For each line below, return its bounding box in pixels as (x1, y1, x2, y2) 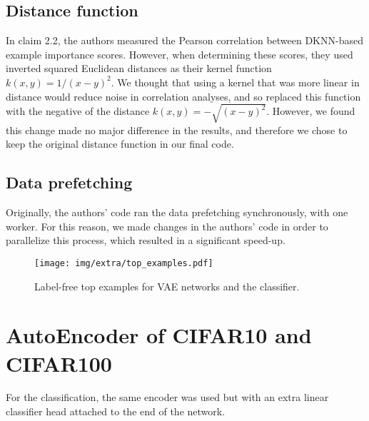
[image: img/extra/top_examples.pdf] (34, 258, 213, 268)
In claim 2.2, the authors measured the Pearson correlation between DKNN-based (6, 33, 363, 48)
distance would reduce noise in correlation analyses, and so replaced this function (6, 88, 361, 103)
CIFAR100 (6, 348, 112, 377)
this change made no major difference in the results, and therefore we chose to (6, 122, 348, 137)
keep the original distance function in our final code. (6, 136, 234, 151)
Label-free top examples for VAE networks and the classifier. (34, 278, 300, 293)
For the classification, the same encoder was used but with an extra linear (6, 390, 329, 405)
